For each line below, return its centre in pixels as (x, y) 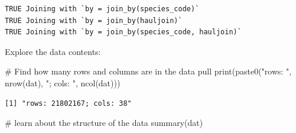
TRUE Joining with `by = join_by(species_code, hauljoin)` (123, 32)
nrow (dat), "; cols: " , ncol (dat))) (63, 82)
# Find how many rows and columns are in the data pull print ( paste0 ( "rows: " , (148, 71)
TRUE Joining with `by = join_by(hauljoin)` (94, 20)
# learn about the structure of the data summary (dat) (104, 123)
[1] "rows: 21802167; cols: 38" (68, 103)
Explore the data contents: (53, 51)
